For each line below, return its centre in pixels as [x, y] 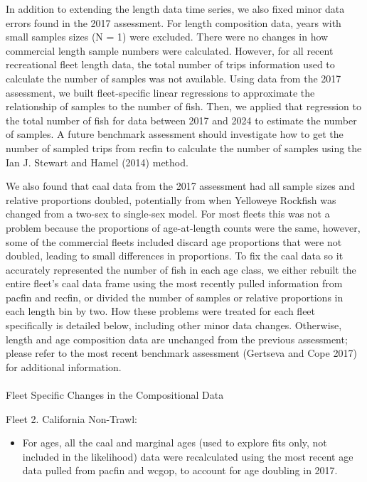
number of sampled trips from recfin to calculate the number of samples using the [184, 148]
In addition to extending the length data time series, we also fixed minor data [175, 9]
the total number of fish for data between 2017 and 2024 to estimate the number [181, 120]
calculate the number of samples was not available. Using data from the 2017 [174, 78]
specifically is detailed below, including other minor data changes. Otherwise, [174, 325]
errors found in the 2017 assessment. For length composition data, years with [174, 22]
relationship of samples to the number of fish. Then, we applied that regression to [183, 106]
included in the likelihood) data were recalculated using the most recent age [188, 456]
